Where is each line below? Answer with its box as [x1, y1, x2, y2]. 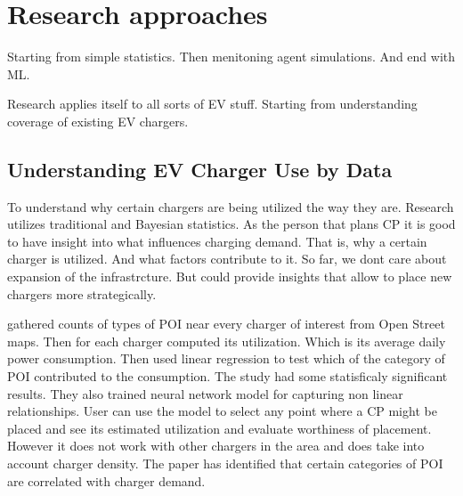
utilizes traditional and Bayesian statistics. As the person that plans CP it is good [7, 215, 456, 233]
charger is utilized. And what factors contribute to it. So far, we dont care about [7, 249, 447, 268]
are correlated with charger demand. [7, 471, 206, 490]
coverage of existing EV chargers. [7, 111, 189, 130]
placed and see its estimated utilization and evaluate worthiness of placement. [7, 419, 432, 437]
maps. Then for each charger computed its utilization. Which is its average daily [7, 331, 446, 350]
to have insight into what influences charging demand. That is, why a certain [7, 232, 427, 250]
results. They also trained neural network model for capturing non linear [7, 384, 403, 402]
